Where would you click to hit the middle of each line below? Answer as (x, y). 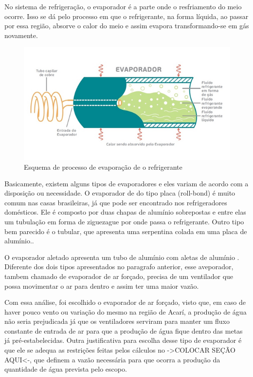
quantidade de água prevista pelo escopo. (66, 369)
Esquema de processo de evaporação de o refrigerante (103, 167)
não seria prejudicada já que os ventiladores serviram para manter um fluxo (117, 321)
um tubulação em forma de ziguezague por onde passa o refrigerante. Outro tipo (124, 221)
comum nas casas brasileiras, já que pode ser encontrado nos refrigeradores (116, 202)
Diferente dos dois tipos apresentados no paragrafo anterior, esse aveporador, (119, 267)
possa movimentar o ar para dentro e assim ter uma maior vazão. (102, 286)
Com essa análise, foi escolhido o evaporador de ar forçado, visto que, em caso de (125, 302)
